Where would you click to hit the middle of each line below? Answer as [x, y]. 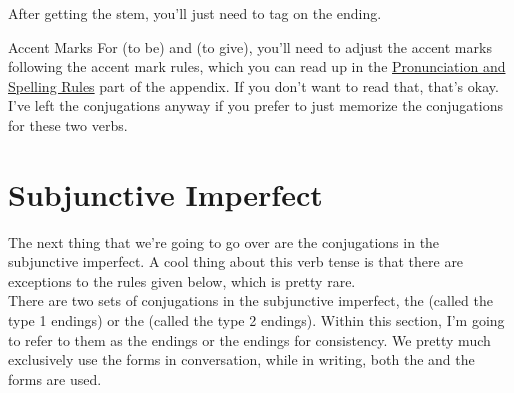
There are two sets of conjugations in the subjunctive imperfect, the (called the [250, 300]
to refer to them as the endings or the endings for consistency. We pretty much [249, 339]
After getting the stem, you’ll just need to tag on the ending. [195, 13]
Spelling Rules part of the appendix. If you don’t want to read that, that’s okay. [253, 85]
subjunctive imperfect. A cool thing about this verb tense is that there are [236, 261]
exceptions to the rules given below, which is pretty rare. [182, 280]
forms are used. [55, 378]
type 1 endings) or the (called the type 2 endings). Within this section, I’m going [256, 320]
